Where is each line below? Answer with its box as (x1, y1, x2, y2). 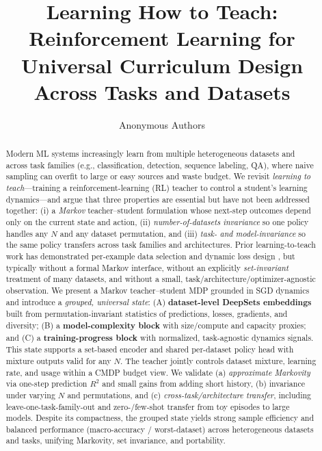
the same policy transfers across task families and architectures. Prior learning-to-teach (5, 239, 316, 250)
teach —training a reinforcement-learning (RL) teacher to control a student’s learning (5, 182, 308, 194)
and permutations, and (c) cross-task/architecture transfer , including (67, 389, 311, 400)
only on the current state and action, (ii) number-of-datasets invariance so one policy (5, 216, 309, 228)
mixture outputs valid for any (5, 355, 111, 366)
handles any (5, 227, 49, 239)
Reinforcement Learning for (29, 24, 295, 52)
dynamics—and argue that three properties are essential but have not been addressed (5, 193, 310, 205)
